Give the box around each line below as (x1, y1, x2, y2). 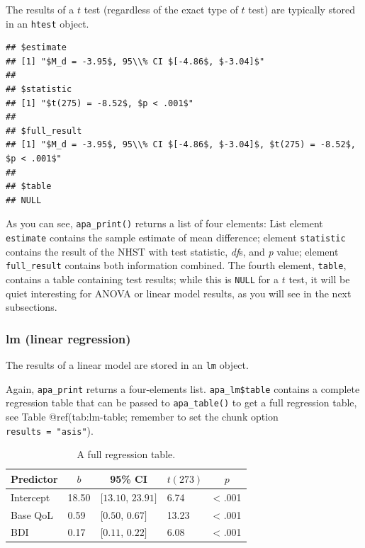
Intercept (11, 489, 50, 504)
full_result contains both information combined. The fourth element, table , (6, 258, 347, 273)
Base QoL (11, 507, 53, 522)
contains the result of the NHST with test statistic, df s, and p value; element (6, 244, 339, 258)
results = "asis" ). (6, 423, 94, 438)
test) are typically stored (248, 2, 356, 16)
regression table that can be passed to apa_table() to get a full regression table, (6, 395, 357, 410)
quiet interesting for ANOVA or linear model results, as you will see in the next (6, 285, 352, 300)
